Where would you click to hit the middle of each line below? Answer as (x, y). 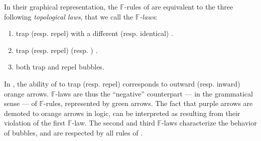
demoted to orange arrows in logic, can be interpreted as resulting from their (122, 113)
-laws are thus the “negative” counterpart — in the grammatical (154, 93)
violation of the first (35, 123)
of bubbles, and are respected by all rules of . (74, 132)
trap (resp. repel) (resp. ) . (57, 50)
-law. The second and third (113, 123)
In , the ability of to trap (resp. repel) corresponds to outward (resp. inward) (122, 83)
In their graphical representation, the (61, 6)
